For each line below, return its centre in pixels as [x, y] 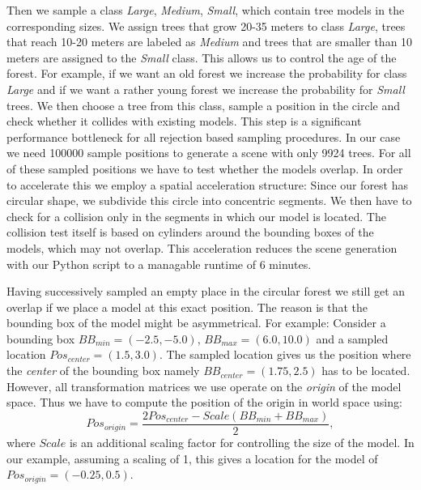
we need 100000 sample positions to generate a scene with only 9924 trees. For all [209, 153]
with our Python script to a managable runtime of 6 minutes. [159, 264]
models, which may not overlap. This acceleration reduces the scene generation [202, 247]
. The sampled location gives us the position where [285, 354]
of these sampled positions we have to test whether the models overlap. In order [205, 168]
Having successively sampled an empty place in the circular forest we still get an [206, 291]
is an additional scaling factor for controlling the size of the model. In [242, 442]
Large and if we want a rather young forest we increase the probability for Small [206, 89]
